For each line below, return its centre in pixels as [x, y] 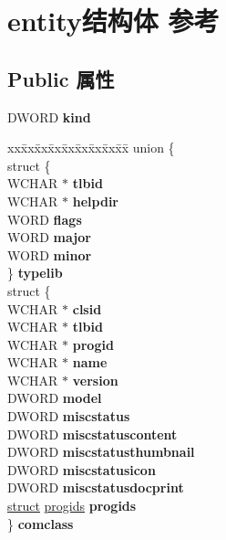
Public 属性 [61, 78]
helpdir [95, 201]
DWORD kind [49, 116]
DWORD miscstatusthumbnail [101, 452]
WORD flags [45, 219]
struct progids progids [72, 506]
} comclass [41, 523]
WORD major [49, 237]
